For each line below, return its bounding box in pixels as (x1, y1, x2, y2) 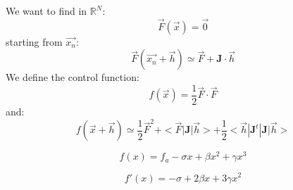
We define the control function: (6, 70, 139, 84)
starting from (6, 34, 63, 49)
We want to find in (6, 4, 87, 18)
